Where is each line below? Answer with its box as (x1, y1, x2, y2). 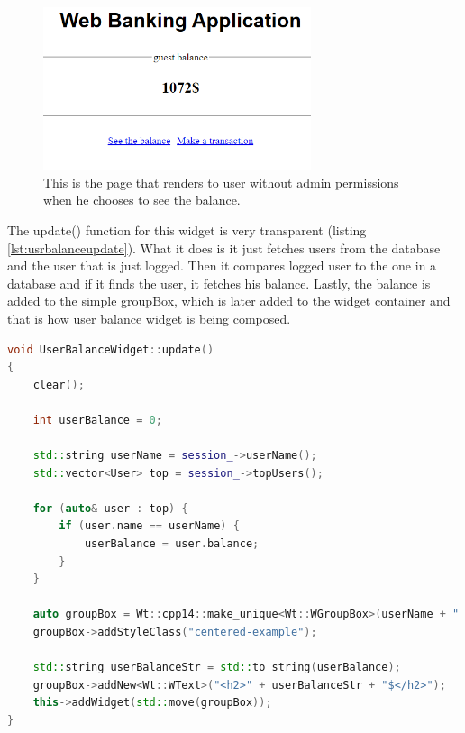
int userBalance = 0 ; (32, 413, 162, 426)
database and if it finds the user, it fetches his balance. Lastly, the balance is (7, 273, 431, 292)
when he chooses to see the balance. (43, 190, 241, 209)
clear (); (32, 378, 85, 391)
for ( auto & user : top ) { (32, 501, 188, 515)
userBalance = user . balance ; (84, 537, 260, 551)
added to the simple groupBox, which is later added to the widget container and (7, 291, 451, 310)
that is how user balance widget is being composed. (7, 308, 291, 327)
